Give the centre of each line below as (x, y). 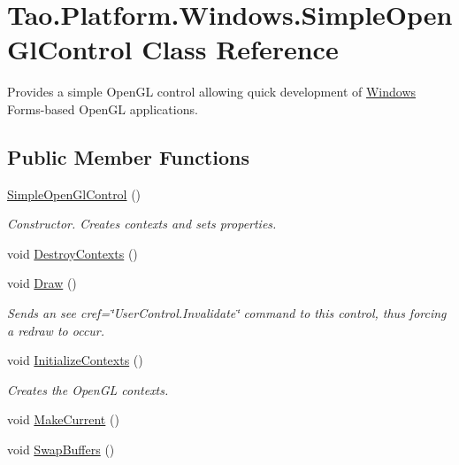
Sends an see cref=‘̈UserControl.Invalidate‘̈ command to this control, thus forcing (227, 313)
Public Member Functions (128, 156)
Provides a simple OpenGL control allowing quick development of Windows (212, 92)
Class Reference (240, 49)
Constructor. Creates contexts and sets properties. (142, 224)
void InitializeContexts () (75, 360)
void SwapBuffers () (61, 449)
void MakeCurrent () (63, 419)
